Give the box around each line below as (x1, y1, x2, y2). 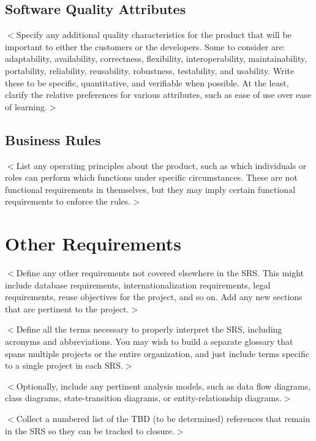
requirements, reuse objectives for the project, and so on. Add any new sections (5, 290, 303, 303)
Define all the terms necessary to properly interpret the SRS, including (16, 323, 282, 336)
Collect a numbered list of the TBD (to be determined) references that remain (16, 412, 310, 424)
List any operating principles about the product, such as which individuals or (16, 159, 307, 171)
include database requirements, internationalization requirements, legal (5, 278, 271, 291)
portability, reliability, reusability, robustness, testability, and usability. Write (5, 64, 295, 77)
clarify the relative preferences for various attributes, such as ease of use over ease (5, 88, 312, 101)
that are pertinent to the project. (5, 302, 129, 315)
